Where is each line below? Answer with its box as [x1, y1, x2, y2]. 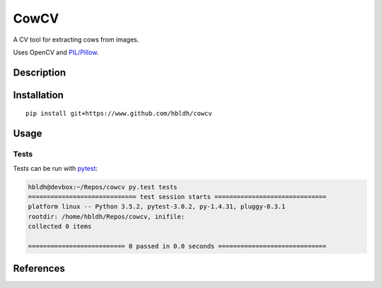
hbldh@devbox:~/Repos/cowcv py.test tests [28, 183, 178, 191]
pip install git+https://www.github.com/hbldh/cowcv [25, 109, 212, 118]
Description [13, 66, 66, 78]
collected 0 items [28, 222, 92, 231]
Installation [13, 89, 64, 101]
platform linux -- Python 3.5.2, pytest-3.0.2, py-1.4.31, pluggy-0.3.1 [28, 203, 286, 211]
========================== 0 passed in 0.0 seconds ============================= [28, 242, 327, 250]
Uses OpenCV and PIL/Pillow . [13, 48, 99, 56]
